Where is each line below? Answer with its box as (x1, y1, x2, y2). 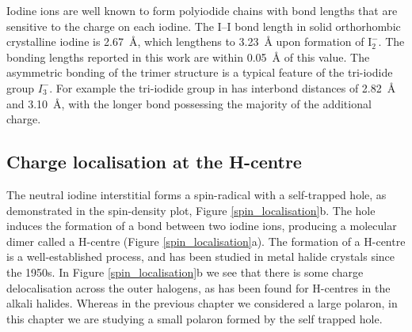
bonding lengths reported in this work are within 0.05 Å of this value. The (6, 48, 370, 65)
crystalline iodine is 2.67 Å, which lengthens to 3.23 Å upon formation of (6, 33, 364, 50)
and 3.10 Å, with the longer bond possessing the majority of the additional (6, 95, 372, 111)
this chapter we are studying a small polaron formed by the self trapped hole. (6, 310, 383, 326)
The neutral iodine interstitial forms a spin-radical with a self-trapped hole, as (6, 186, 387, 202)
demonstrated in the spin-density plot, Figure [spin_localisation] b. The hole (6, 202, 376, 218)
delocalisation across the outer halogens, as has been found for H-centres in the (6, 279, 391, 296)
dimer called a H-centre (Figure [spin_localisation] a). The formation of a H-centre (6, 232, 406, 249)
